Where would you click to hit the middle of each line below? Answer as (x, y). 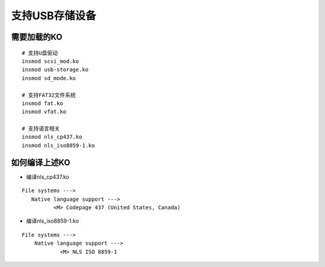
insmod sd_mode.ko (49, 78)
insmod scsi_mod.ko (51, 61)
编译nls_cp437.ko (48, 177)
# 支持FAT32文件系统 (49, 95)
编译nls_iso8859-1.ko (53, 221)
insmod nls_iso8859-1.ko (58, 145)
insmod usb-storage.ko (55, 70)
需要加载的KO (37, 37)
